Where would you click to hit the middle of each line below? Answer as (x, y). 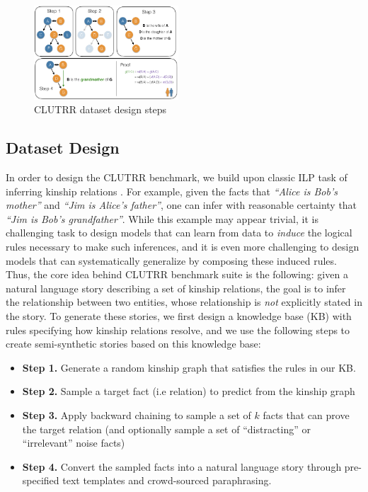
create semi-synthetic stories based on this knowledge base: (133, 344)
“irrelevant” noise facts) (74, 443)
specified (41, 480)
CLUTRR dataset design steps (100, 109)
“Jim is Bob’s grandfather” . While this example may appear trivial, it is (162, 218)
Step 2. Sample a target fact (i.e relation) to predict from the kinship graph (189, 391)
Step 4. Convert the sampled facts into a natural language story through (182, 466)
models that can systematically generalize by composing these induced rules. (171, 260)
